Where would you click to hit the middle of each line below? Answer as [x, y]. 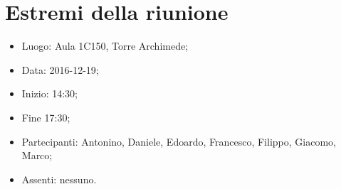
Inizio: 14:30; [49, 93]
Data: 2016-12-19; [60, 69]
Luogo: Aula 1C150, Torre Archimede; [105, 46]
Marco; [37, 155]
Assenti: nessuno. [59, 179]
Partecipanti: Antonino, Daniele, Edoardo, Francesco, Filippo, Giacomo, [179, 141]
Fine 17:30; [46, 117]
